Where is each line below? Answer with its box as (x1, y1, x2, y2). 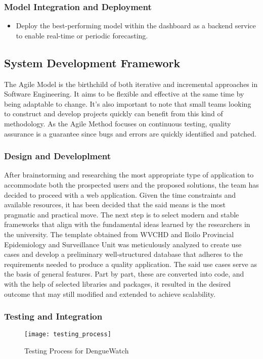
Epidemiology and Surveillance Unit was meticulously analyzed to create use (4, 239, 242, 249)
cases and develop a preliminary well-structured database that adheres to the (4, 249, 243, 259)
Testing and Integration (4, 310, 103, 323)
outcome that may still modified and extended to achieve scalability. (4, 288, 215, 299)
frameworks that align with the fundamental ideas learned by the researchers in (4, 219, 250, 230)
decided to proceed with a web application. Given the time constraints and (4, 189, 236, 200)
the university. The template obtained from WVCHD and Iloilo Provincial (4, 229, 234, 239)
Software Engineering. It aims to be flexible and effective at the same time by (4, 88, 244, 99)
